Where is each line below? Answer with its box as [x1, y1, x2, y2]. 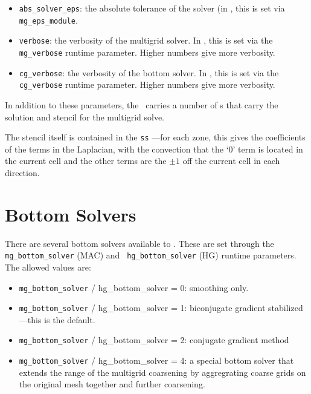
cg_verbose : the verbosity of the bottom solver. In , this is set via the [19, 66, 279, 79]
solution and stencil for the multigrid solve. [5, 110, 164, 123]
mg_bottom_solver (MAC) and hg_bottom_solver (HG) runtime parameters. [5, 249, 297, 261]
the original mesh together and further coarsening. [19, 378, 205, 390]
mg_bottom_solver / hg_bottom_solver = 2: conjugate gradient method [19, 333, 289, 346]
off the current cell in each [182, 154, 280, 167]
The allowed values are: [5, 260, 91, 273]
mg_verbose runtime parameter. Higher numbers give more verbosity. [19, 45, 275, 58]
